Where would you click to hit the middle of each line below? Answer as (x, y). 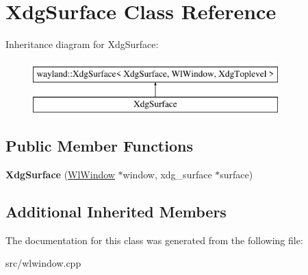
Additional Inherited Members (116, 212)
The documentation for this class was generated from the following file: (154, 240)
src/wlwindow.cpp (43, 263)
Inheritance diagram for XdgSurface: (82, 44)
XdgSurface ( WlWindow (60, 175)
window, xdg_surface (167, 175)
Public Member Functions (99, 146)
